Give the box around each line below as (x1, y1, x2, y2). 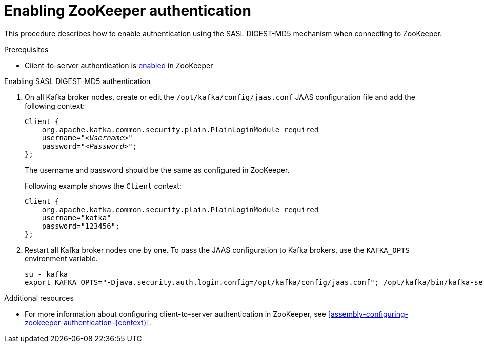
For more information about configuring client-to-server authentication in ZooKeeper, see (25, 309, 326, 318)
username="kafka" (42, 213, 111, 222)
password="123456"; (42, 221, 120, 230)
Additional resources (4, 293, 74, 302)
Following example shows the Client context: (25, 181, 181, 190)
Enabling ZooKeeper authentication (4, 2, 251, 19)
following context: (25, 101, 85, 110)
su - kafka (25, 270, 68, 278)
